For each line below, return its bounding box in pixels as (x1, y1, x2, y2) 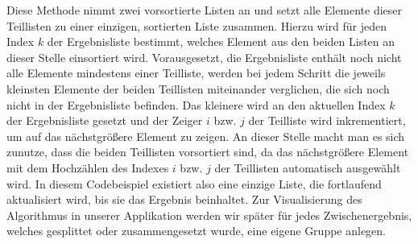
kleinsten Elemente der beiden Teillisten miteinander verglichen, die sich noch (6, 80, 390, 97)
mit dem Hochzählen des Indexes (6, 159, 169, 176)
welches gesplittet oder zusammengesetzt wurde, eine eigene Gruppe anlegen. (6, 222, 387, 239)
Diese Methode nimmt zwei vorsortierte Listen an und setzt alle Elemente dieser (6, 2, 403, 18)
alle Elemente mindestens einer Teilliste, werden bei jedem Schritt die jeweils (6, 64, 386, 81)
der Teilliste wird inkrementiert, (248, 112, 406, 129)
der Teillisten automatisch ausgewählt (214, 159, 401, 176)
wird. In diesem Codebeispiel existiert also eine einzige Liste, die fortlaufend (6, 175, 382, 192)
